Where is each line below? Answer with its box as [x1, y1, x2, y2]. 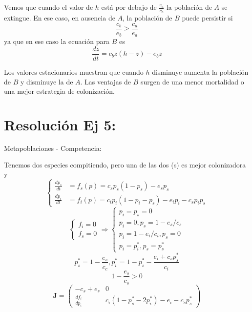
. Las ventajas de [80, 76, 131, 86]
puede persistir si [182, 13, 233, 23]
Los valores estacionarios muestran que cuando [4, 67, 144, 77]
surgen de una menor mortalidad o [140, 76, 244, 86]
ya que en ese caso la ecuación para [4, 36, 109, 46]
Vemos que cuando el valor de [4, 2, 93, 12]
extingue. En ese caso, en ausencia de [4, 13, 115, 23]
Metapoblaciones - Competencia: [4, 143, 102, 153]
